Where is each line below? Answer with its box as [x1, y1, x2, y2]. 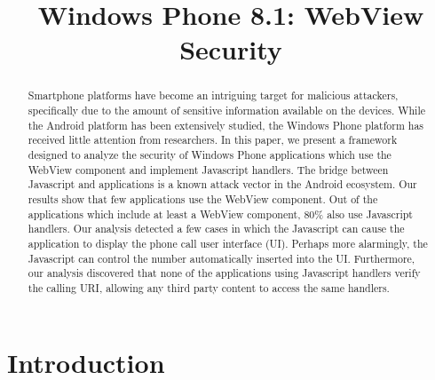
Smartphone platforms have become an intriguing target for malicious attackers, [28, 88, 399, 103]
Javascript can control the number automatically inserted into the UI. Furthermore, [28, 250, 415, 265]
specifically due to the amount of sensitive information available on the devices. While [28, 103, 425, 118]
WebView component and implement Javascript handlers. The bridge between [28, 162, 389, 177]
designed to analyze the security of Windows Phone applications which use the [28, 146, 391, 162]
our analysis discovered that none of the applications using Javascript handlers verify [28, 265, 421, 281]
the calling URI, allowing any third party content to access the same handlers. [28, 280, 390, 295]
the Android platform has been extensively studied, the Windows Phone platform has [28, 117, 424, 132]
